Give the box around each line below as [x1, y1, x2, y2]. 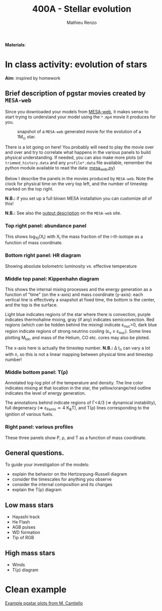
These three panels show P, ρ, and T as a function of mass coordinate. [5, 435, 147, 441]
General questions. [5, 448, 64, 457]
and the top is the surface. [5, 302, 58, 308]
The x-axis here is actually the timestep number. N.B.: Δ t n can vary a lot [5, 345, 150, 352]
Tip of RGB [12, 535, 34, 541]
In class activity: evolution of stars [5, 59, 147, 70]
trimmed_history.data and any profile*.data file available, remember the [5, 160, 152, 166]
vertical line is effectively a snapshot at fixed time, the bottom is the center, [5, 296, 156, 302]
